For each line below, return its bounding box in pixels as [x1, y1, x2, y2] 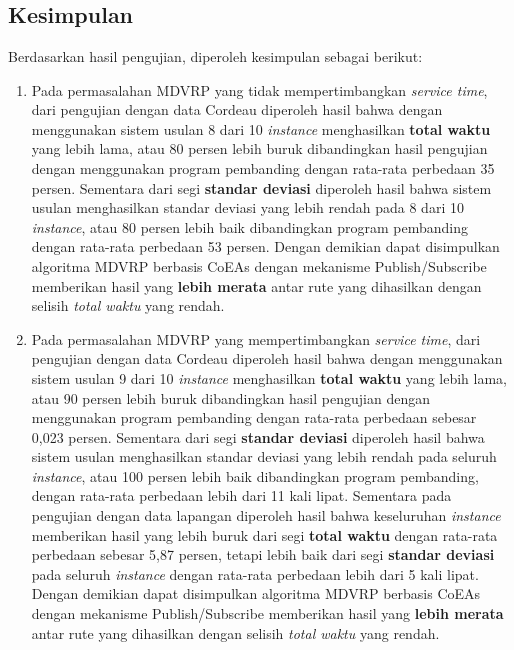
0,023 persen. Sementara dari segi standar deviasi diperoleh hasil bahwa [31, 426, 485, 447]
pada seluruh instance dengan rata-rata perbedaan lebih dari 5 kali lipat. [31, 563, 479, 584]
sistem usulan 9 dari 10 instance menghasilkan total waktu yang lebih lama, [31, 367, 507, 388]
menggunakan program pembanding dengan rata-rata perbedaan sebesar [31, 407, 477, 428]
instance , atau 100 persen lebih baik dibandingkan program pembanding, [31, 465, 479, 486]
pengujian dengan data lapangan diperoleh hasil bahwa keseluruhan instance [31, 505, 501, 526]
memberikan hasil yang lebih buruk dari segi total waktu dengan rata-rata [31, 524, 498, 545]
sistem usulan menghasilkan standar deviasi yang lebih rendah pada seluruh [31, 446, 497, 467]
